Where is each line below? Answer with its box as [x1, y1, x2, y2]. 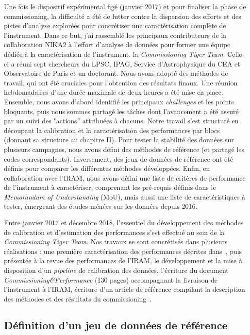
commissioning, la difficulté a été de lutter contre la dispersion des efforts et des [4, 11, 241, 21]
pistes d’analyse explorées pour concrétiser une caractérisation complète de [4, 20, 226, 31]
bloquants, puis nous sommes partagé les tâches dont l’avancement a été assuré [4, 106, 239, 116]
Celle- [227, 49, 245, 59]
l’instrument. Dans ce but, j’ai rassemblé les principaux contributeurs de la [4, 30, 227, 40]
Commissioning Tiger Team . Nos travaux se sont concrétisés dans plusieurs [4, 236, 228, 247]
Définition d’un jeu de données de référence [4, 317, 228, 332]
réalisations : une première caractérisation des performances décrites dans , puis [4, 246, 242, 256]
